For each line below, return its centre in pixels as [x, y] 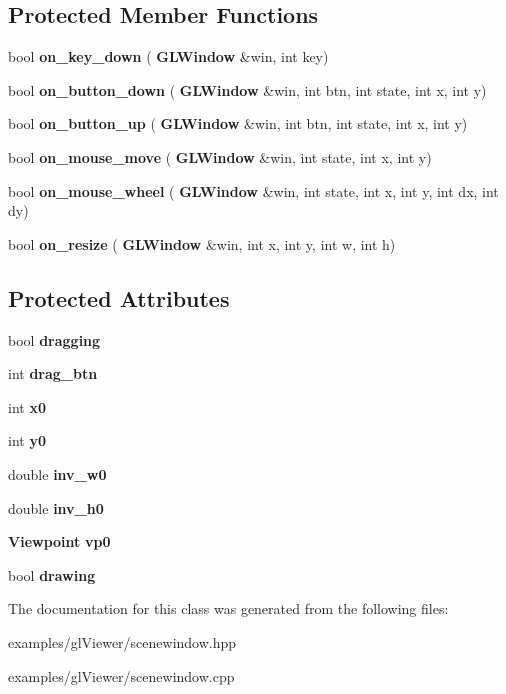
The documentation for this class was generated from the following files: [228, 608]
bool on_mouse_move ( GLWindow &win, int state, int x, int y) [220, 156]
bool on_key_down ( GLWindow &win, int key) [168, 56]
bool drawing [52, 574]
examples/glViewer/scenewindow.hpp [122, 641]
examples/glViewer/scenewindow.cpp [121, 675]
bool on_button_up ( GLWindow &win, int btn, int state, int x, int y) [238, 123]
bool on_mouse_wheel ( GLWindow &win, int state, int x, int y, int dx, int [253, 190]
